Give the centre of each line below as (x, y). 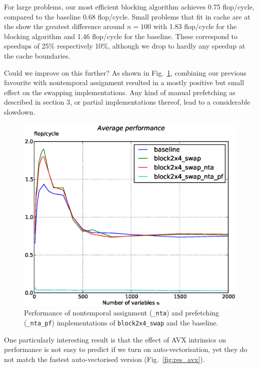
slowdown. (20, 111)
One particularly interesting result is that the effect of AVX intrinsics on (115, 339)
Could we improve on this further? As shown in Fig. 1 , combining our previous (125, 72)
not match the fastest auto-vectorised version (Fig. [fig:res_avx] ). (104, 359)
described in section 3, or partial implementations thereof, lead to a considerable (127, 102)
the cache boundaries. (37, 55)
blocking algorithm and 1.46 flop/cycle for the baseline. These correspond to (121, 36)
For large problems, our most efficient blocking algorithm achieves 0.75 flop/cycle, (129, 7)
